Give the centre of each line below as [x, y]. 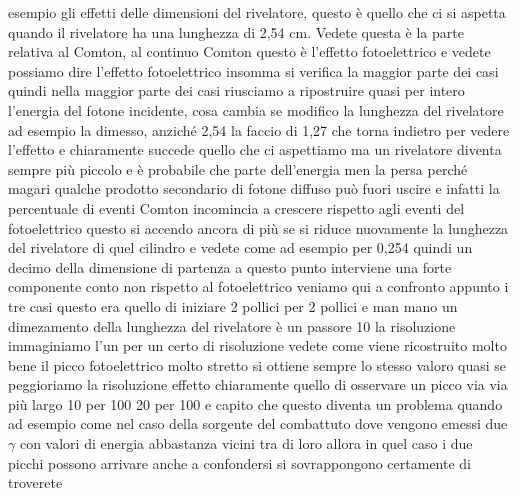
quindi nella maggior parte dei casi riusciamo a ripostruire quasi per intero [236, 90]
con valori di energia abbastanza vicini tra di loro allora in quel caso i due [246, 443]
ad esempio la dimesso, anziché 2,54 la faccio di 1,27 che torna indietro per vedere [259, 129]
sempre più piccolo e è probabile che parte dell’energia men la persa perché [238, 168]
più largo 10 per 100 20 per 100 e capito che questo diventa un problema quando [255, 403]
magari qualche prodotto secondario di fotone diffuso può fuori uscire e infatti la [254, 188]
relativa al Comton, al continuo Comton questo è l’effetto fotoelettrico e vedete [249, 51]
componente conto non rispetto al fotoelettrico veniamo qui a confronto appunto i [258, 286]
